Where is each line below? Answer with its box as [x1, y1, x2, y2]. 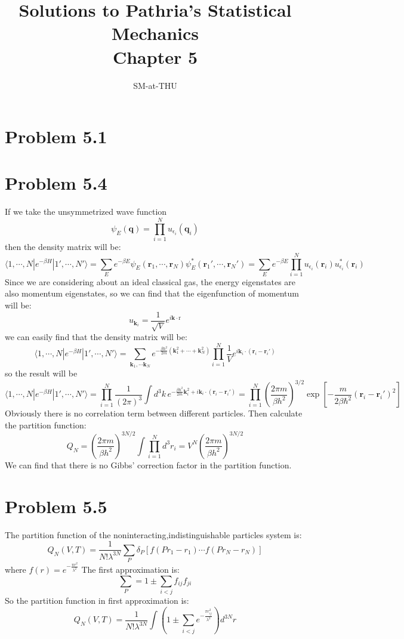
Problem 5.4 [5, 171, 107, 195]
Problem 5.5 [5, 493, 107, 518]
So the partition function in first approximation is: [5, 594, 189, 607]
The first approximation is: [81, 563, 180, 576]
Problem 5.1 [5, 124, 107, 149]
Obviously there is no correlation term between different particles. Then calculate [5, 407, 303, 419]
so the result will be [5, 367, 78, 379]
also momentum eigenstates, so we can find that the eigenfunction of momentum [5, 287, 299, 300]
